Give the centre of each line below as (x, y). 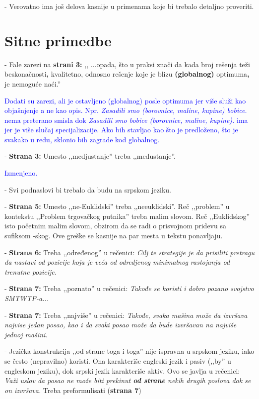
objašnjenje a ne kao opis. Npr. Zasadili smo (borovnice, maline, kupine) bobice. (126, 110)
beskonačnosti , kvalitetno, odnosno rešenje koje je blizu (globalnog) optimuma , (127, 74)
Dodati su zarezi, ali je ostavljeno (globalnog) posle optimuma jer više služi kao (125, 100)
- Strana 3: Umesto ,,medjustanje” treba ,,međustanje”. (90, 156)
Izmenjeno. (21, 173)
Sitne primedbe (58, 40)
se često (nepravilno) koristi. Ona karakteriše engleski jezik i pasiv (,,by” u (118, 360)
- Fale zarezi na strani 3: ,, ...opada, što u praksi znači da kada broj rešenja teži (127, 64)
